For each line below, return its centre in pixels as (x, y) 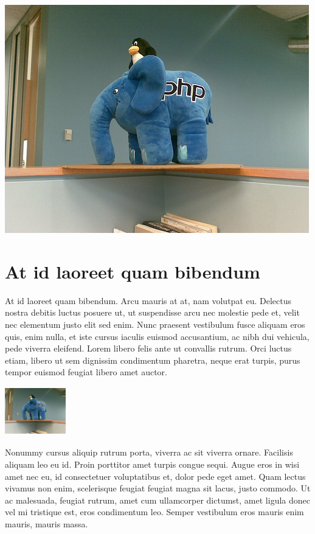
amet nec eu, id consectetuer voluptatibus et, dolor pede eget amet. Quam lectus (155, 476)
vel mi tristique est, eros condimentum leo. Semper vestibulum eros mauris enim (154, 512)
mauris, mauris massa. (47, 524)
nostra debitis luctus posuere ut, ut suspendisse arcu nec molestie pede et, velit (152, 312)
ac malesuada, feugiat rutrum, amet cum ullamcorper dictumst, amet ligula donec (157, 500)
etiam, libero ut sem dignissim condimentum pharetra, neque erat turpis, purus (153, 360)
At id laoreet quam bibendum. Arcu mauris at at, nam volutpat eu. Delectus (148, 300)
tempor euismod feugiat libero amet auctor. (86, 372)
